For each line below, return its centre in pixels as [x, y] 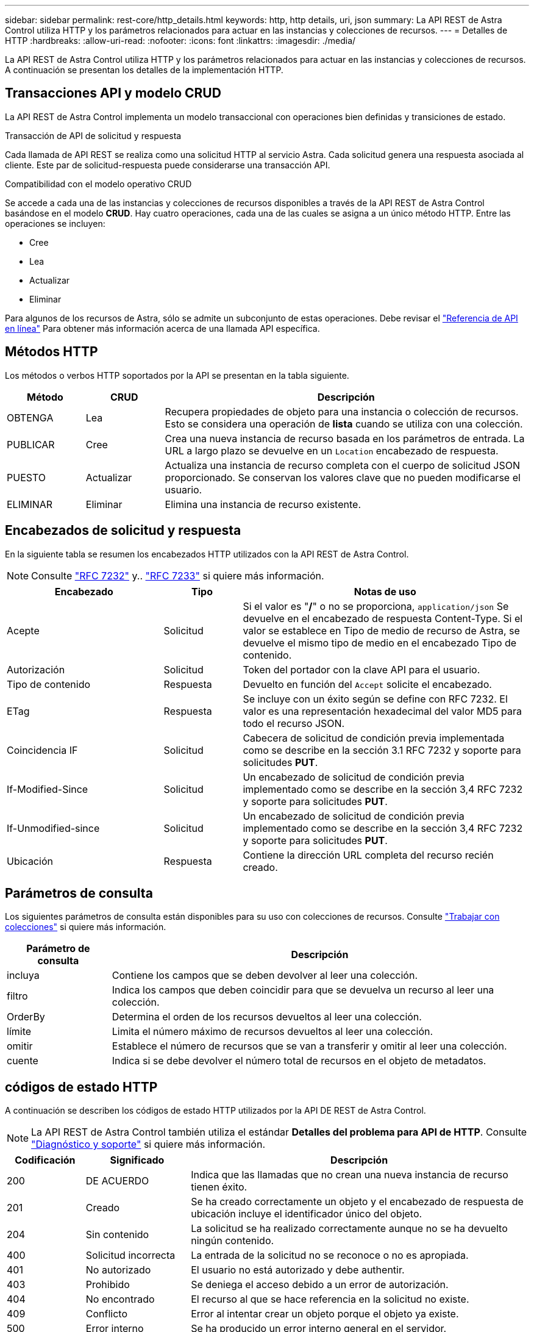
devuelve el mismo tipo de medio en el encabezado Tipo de [380, 643]
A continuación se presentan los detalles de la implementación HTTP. [144, 70]
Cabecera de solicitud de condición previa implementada [374, 738]
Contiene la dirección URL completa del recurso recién [368, 855]
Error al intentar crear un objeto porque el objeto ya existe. [325, 1314]
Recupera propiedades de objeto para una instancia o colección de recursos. [342, 411]
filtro [17, 996]
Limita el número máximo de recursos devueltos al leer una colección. [272, 1032]
